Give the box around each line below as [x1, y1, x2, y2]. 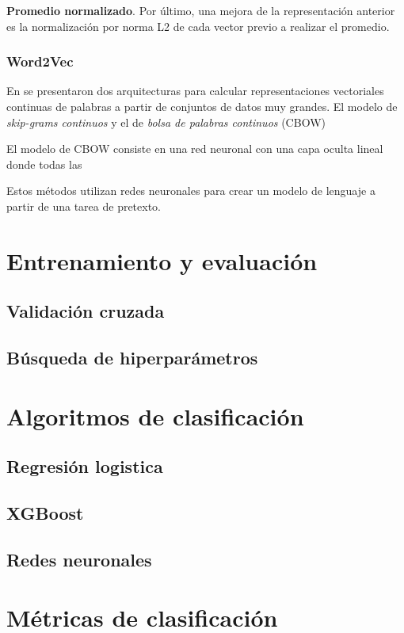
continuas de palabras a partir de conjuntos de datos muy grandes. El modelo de [6, 98, 398, 114]
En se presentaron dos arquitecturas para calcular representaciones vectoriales [6, 82, 384, 99]
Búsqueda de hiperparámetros [6, 345, 258, 370]
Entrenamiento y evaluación [6, 244, 318, 276]
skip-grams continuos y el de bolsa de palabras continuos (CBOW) [6, 113, 326, 130]
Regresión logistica [6, 454, 163, 479]
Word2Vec [6, 51, 74, 71]
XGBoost [6, 501, 84, 525]
